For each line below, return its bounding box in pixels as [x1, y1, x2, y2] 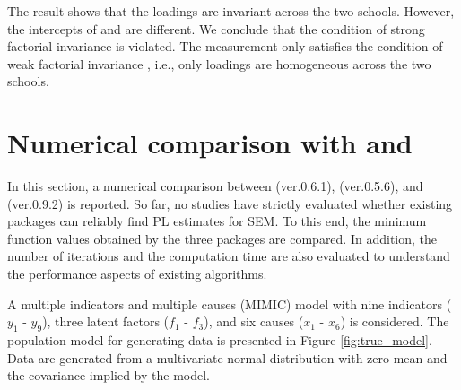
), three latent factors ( [42, 312, 170, 331]
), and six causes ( [204, 312, 304, 331]
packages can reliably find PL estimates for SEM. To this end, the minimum [7, 212, 427, 230]
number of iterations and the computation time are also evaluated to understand [7, 247, 450, 265]
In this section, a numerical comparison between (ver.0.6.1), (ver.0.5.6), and [7, 177, 423, 195]
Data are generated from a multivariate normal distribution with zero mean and [7, 348, 448, 367]
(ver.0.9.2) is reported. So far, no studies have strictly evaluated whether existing [7, 194, 453, 212]
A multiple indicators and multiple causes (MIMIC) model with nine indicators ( [7, 294, 452, 313]
